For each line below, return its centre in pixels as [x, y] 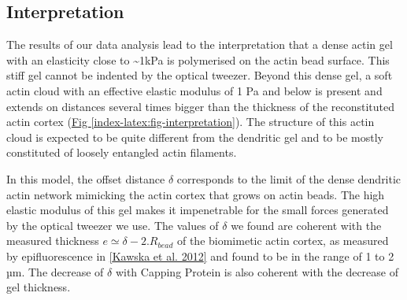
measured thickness [53, 241]
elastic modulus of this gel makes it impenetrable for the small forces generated [198, 210]
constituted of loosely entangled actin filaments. [122, 152]
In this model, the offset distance [86, 178]
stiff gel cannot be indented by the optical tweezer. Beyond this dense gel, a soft [200, 75]
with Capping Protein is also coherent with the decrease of [257, 271]
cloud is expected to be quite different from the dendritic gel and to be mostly [195, 137]
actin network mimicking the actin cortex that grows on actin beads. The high [196, 194]
